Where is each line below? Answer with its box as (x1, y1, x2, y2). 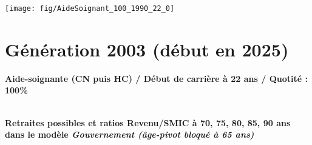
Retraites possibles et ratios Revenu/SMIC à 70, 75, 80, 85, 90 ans (5, 116, 291, 129)
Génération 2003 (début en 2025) (5, 36, 289, 61)
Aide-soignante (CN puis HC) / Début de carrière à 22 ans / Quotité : (5, 72, 308, 84)
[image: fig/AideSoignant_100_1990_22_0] (5, 4, 175, 13)
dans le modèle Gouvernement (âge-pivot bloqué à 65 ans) (5, 128, 254, 141)
